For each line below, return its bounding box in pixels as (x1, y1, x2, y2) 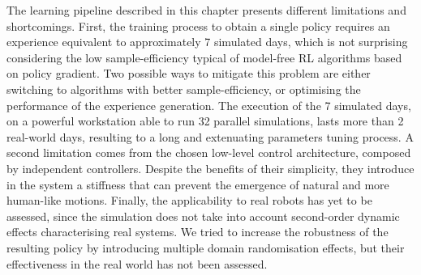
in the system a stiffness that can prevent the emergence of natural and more (6, 176, 389, 192)
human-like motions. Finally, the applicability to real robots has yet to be (6, 192, 372, 209)
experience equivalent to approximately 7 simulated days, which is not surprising (6, 33, 408, 50)
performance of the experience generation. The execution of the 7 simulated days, (6, 96, 411, 113)
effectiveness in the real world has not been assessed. (6, 255, 268, 272)
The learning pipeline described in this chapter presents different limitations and (6, 2, 406, 18)
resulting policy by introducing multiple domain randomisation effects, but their (6, 239, 405, 256)
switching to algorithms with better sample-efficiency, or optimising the (6, 80, 361, 97)
